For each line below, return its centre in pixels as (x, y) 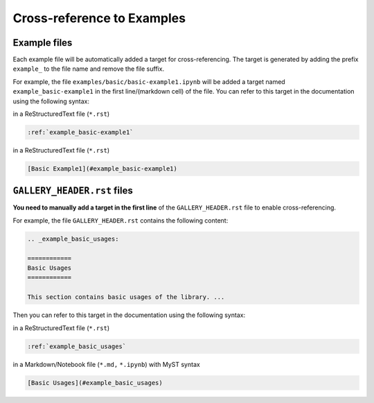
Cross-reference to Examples (99, 18)
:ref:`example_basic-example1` (81, 132)
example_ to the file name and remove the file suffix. (89, 69)
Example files (43, 43)
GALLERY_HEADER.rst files (73, 191)
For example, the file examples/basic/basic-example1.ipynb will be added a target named (149, 82)
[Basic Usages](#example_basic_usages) (95, 383)
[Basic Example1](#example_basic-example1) (103, 169)
